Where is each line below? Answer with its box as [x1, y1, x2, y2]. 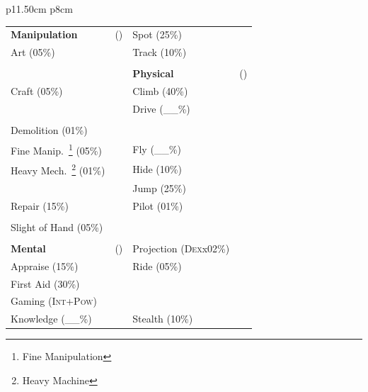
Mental [11, 240, 46, 255]
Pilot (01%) [132, 198, 183, 213]
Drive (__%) [132, 101, 190, 116]
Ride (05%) [132, 258, 182, 273]
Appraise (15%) [11, 258, 79, 273]
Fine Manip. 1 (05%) [11, 140, 102, 157]
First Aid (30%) [11, 276, 80, 291]
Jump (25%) [132, 180, 186, 195]
